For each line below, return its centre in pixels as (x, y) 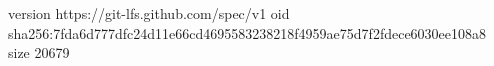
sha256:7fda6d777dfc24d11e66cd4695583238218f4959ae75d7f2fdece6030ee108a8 (247, 32)
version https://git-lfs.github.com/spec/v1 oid (149, 13)
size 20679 (39, 52)
